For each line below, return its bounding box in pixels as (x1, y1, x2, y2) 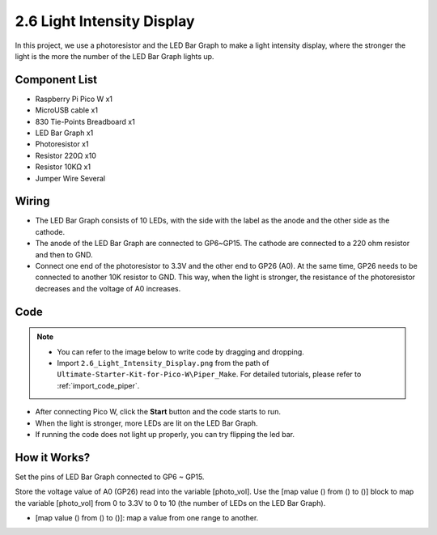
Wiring (15, 194, 50, 208)
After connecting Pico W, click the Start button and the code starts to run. (35, 407, 281, 417)
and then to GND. (35, 249, 93, 259)
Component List (15, 73, 98, 87)
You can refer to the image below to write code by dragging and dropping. (57, 346, 305, 356)
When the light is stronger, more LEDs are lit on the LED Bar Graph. (35, 418, 258, 428)
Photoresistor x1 (35, 139, 89, 149)
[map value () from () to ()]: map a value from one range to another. (35, 513, 259, 523)
